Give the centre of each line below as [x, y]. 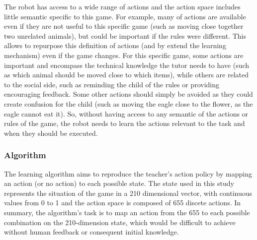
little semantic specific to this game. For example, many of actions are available [125, 16]
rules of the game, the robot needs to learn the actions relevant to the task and [125, 123]
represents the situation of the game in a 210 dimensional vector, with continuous [128, 193]
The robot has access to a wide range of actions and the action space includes [122, 6]
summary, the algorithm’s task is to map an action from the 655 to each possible [127, 212]
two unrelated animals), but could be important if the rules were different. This [125, 35]
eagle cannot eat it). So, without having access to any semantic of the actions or [126, 113]
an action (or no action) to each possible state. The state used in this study [119, 183]
